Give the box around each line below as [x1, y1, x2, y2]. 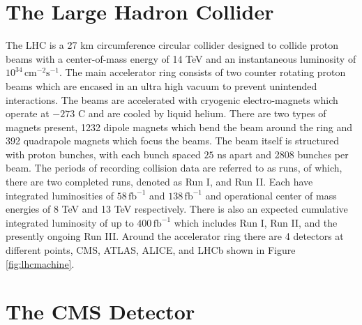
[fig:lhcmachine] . [6, 256, 75, 271]
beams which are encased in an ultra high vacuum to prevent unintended [6, 78, 317, 93]
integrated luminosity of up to [6, 215, 134, 229]
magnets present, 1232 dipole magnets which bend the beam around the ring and [6, 119, 352, 134]
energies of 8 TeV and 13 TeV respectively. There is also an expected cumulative [6, 202, 348, 216]
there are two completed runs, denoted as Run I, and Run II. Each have [6, 174, 313, 189]
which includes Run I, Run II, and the [174, 215, 338, 229]
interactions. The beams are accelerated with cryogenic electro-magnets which [6, 92, 338, 107]
